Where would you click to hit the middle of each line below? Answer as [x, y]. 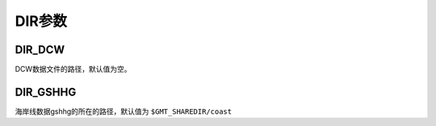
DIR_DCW [40, 50]
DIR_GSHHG [46, 92]
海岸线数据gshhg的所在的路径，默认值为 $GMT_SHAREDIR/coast [124, 111]
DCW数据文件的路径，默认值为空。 [73, 69]
